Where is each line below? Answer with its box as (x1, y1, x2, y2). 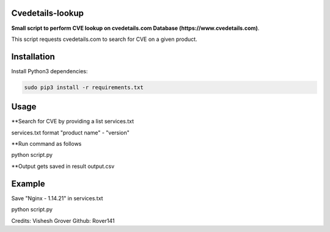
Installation (11, 51, 55, 62)
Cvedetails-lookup (11, 8, 84, 18)
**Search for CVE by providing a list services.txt (11, 118, 134, 125)
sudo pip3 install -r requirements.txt (24, 84, 144, 91)
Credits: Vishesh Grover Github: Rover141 (11, 217, 115, 224)
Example (11, 178, 45, 189)
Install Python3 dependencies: (11, 67, 88, 74)
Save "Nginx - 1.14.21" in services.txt (11, 194, 103, 201)
